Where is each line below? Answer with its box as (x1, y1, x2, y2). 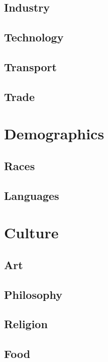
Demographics (4, 123, 104, 144)
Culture (4, 222, 59, 243)
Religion (4, 316, 48, 332)
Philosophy (4, 286, 62, 302)
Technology (4, 29, 64, 45)
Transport (4, 59, 57, 74)
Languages (4, 187, 59, 203)
